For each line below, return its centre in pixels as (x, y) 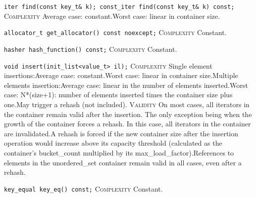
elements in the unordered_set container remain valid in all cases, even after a (123, 162)
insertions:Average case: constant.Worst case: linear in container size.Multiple (121, 75)
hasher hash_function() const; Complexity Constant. (91, 49)
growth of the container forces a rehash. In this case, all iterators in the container (128, 124)
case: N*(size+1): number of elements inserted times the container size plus (118, 95)
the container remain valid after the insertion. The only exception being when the (128, 114)
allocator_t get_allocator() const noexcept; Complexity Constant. (115, 32)
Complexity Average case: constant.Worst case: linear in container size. (112, 16)
